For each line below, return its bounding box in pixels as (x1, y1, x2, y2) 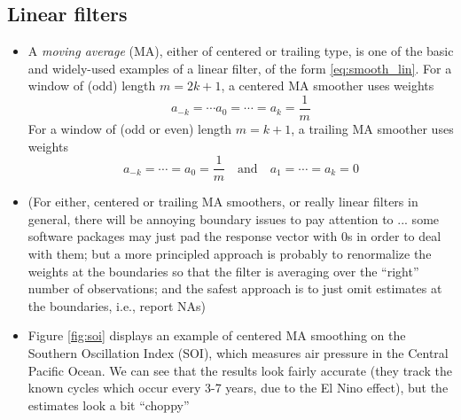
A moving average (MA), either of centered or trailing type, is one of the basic (27, 42, 454, 60)
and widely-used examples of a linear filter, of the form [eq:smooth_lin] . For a (27, 58, 452, 77)
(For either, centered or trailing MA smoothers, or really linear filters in (27, 192, 418, 211)
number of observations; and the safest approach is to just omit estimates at (27, 279, 442, 298)
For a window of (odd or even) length (27, 120, 232, 138)
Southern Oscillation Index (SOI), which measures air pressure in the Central (27, 344, 449, 362)
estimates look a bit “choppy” (27, 395, 190, 414)
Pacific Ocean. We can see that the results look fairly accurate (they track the (27, 361, 452, 379)
